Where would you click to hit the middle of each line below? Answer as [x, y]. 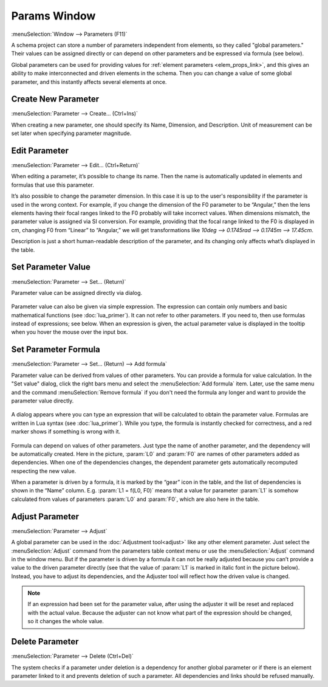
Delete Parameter [45, 642]
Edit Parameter [40, 151]
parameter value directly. [43, 401]
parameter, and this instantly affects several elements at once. [89, 81]
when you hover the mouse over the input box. [70, 332]
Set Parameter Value [51, 267]
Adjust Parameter [45, 516]
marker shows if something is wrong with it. [66, 432]
